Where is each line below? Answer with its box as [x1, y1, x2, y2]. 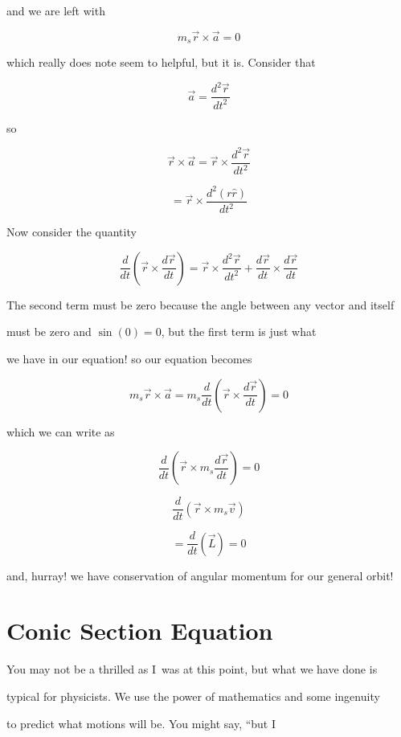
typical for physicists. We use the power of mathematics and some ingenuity [6, 687, 380, 704]
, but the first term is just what [161, 323, 317, 340]
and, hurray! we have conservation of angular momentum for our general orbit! [6, 567, 394, 583]
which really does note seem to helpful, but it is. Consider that [6, 54, 316, 71]
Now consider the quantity [6, 223, 137, 240]
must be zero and [6, 323, 92, 340]
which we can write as [6, 423, 115, 440]
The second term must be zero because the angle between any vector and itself [6, 296, 395, 313]
